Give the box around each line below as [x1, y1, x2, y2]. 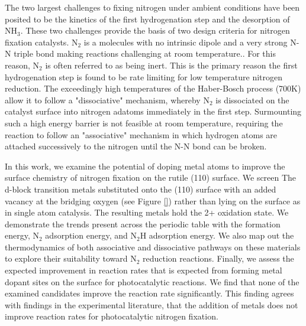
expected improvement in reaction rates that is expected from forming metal [5, 264, 282, 276]
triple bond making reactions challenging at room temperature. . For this [14, 47, 276, 60]
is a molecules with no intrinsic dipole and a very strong [83, 35, 288, 48]
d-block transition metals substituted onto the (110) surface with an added [5, 182, 276, 195]
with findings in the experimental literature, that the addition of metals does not [5, 298, 298, 311]
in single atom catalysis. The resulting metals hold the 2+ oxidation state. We [5, 206, 289, 219]
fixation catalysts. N [5, 35, 78, 48]
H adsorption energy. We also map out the [140, 229, 294, 242]
